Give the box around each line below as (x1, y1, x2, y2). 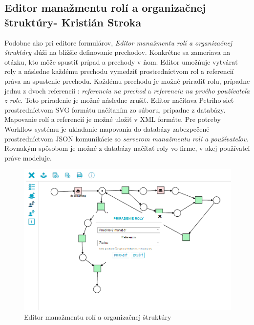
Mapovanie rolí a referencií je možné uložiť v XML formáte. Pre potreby (4, 114, 221, 124)
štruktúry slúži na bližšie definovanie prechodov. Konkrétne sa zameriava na (4, 47, 231, 57)
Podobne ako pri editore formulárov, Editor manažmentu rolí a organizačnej (4, 37, 233, 47)
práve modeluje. (4, 152, 52, 162)
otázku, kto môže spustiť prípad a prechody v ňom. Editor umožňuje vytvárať (4, 56, 238, 67)
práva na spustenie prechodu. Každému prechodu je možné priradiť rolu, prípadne (4, 75, 250, 86)
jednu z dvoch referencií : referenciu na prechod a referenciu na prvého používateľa (4, 85, 250, 95)
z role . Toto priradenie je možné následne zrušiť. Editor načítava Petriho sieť (4, 95, 234, 105)
